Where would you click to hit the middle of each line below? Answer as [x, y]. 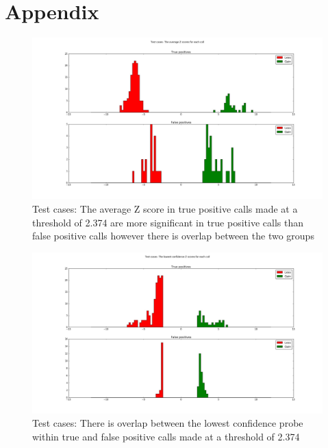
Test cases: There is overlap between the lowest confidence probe [168, 423]
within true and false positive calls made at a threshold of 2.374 [166, 437]
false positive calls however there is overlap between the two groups [173, 236]
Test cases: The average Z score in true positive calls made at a [165, 208]
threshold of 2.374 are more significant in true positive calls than [168, 222]
